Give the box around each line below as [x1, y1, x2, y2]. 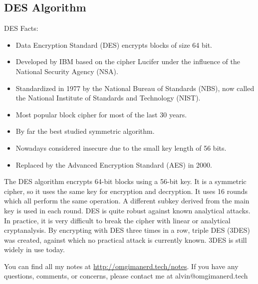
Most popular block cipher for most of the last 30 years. [15, 109, 187, 119]
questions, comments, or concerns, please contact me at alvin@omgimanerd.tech [4, 271, 248, 281]
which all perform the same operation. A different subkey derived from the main [4, 195, 250, 206]
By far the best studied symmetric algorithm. [15, 126, 155, 136]
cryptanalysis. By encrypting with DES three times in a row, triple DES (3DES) [4, 225, 250, 235]
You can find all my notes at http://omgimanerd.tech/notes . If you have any [4, 261, 239, 271]
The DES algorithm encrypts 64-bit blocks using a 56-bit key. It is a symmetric [4, 176, 247, 187]
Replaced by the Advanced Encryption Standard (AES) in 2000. [15, 159, 212, 170]
